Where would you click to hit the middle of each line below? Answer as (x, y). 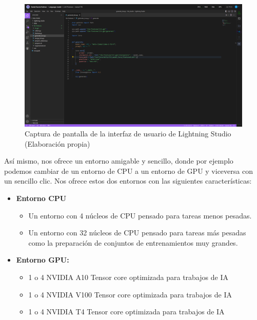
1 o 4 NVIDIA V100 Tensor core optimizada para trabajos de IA (130, 294)
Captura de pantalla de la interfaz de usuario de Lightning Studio (128, 134)
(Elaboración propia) (57, 143)
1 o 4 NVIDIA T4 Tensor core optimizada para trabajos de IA (126, 312)
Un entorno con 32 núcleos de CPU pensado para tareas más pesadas (137, 233)
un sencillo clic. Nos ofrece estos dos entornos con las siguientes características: (128, 181)
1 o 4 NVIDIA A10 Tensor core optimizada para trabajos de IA (128, 277)
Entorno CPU (41, 198)
